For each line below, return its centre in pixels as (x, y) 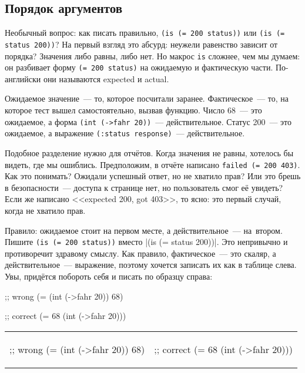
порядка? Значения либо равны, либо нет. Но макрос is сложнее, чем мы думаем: (152, 56)
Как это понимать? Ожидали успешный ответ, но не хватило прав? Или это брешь (153, 176)
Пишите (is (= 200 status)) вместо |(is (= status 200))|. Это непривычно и (146, 242)
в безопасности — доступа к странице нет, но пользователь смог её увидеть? (144, 187)
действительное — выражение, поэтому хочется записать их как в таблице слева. (151, 265)
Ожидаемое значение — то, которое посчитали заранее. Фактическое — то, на (147, 98)
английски (23, 78)
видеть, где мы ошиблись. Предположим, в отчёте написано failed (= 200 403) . (152, 164)
